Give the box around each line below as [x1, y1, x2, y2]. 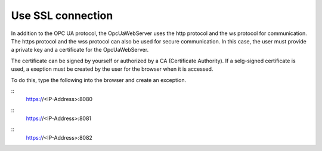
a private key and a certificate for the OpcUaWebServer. [11, 46, 149, 54]
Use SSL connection [11, 9, 113, 22]
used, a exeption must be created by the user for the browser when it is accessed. [11, 65, 213, 73]
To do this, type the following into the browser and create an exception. [11, 76, 187, 83]
